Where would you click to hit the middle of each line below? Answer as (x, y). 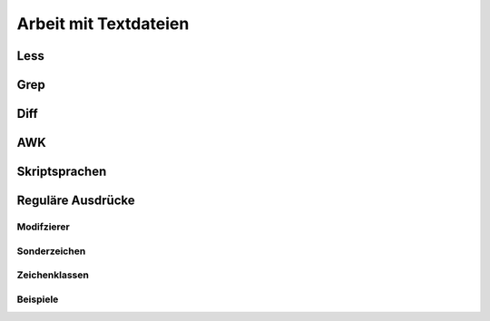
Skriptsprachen (62, 172)
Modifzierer (43, 227)
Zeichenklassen (53, 275)
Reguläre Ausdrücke (76, 201)
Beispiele (38, 299)
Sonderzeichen (51, 251)
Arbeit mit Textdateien (103, 24)
